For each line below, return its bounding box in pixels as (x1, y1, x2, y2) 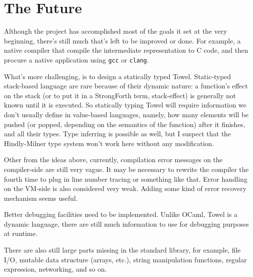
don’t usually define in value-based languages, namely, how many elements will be (4, 109, 249, 119)
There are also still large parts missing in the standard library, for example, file (4, 245, 241, 255)
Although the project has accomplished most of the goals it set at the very (4, 26, 227, 36)
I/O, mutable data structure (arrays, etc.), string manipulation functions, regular (4, 254, 247, 264)
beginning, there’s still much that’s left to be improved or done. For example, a (4, 35, 241, 45)
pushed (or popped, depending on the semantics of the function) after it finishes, (4, 119, 246, 129)
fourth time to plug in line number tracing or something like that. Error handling (4, 173, 248, 184)
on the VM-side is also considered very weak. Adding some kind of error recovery (4, 183, 247, 193)
